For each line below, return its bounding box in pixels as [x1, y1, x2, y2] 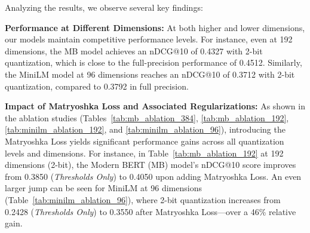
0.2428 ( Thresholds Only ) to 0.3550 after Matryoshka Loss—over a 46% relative [5, 205, 296, 217]
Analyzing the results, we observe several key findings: [5, 1, 203, 13]
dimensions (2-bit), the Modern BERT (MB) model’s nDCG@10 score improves [5, 158, 296, 171]
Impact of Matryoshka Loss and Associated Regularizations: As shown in [5, 100, 305, 112]
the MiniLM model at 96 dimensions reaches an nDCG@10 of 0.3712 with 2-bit [5, 68, 295, 80]
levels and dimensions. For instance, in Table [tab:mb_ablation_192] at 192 [5, 146, 284, 159]
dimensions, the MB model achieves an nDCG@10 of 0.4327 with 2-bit [5, 44, 263, 57]
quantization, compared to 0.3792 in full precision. [5, 79, 189, 92]
